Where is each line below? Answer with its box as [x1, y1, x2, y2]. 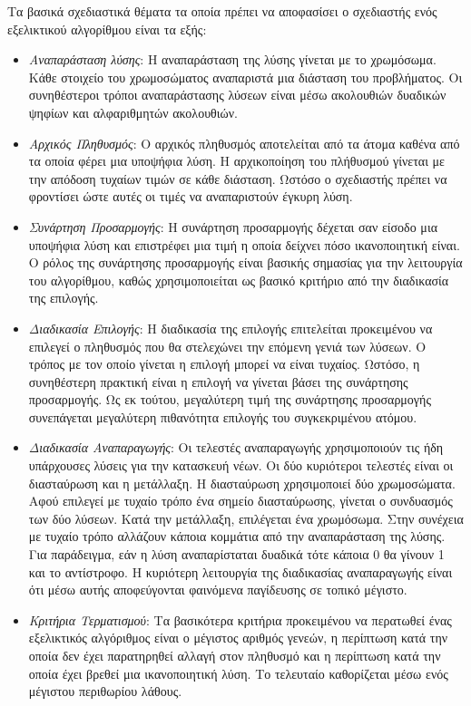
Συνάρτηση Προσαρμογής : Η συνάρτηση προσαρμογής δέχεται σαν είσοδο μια [28, 217, 437, 236]
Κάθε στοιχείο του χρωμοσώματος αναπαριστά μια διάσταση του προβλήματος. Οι [28, 67, 463, 86]
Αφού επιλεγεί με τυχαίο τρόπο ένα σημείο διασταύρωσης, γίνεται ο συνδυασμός [28, 491, 453, 510]
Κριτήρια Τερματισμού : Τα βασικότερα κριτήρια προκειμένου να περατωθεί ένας [28, 610, 452, 629]
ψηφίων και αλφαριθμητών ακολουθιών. [28, 102, 238, 121]
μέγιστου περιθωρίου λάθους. [28, 682, 182, 701]
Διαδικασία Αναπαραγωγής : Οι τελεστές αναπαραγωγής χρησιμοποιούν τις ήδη [28, 438, 444, 457]
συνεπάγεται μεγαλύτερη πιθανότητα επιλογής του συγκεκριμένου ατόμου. [28, 407, 417, 426]
